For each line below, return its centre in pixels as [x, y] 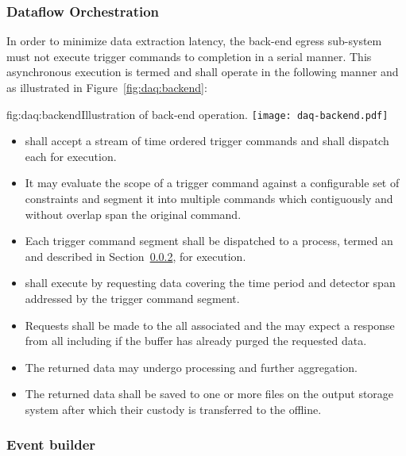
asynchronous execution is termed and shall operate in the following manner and [203, 72]
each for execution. [71, 156]
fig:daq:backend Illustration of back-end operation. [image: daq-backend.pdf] [197, 114]
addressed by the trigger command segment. [132, 298]
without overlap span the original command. [133, 214]
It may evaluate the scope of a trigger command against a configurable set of [212, 183]
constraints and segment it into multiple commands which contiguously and [209, 199]
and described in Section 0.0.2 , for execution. [135, 256]
